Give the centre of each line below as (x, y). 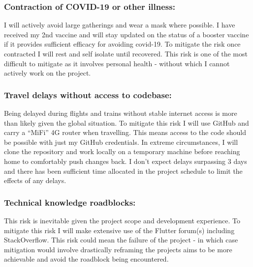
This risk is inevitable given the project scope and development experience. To (122, 220)
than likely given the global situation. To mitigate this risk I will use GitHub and (126, 122)
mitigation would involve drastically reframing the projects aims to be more (118, 249)
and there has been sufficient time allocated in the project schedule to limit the (123, 171)
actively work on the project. (47, 73)
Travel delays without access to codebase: (88, 94)
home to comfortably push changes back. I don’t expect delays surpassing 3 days (126, 161)
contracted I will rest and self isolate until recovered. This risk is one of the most (126, 53)
